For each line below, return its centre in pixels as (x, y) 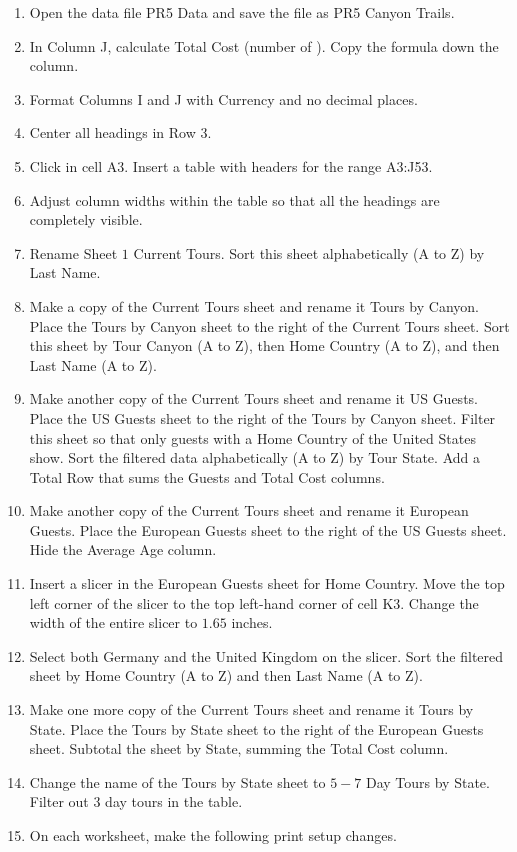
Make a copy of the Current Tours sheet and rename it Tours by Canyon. (254, 305)
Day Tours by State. (427, 781)
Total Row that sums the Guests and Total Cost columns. (207, 476)
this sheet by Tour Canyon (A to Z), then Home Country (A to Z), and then (264, 345)
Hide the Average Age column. (123, 549)
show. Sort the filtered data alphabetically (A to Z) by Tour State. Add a (254, 457)
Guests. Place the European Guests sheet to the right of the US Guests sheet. (268, 529)
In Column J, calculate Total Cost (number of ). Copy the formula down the (264, 45)
